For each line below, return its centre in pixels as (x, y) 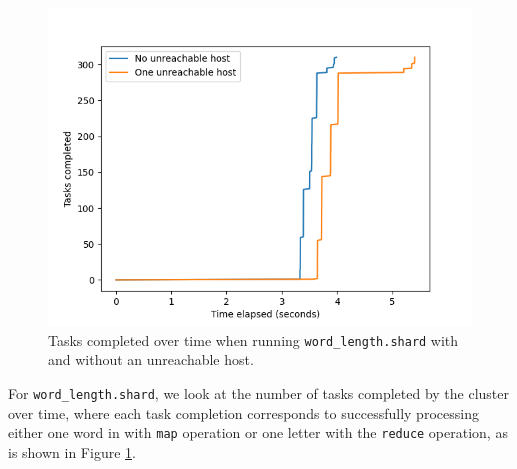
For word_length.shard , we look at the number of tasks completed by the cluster (259, 392)
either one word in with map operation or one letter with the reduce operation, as (258, 432)
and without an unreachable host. (151, 359)
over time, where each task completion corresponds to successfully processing (243, 412)
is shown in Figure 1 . (72, 451)
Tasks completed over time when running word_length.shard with (253, 339)
